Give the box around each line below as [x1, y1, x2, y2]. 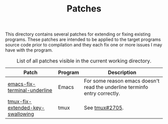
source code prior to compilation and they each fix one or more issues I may [5, 42, 162, 48]
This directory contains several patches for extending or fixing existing [5, 31, 151, 37]
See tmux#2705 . [83, 104, 124, 111]
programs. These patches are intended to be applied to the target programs [5, 36, 161, 42]
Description [107, 69, 136, 76]
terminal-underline [7, 87, 52, 94]
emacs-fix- [7, 80, 36, 87]
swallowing [7, 110, 34, 117]
